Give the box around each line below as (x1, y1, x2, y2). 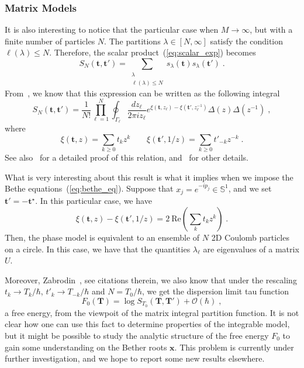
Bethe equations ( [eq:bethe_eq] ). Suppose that (5, 182, 174, 195)
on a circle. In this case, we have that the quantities (5, 242, 191, 255)
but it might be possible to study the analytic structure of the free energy (5, 329, 269, 341)
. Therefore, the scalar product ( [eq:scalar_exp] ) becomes (49, 46, 256, 58)
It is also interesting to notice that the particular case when (5, 23, 219, 36)
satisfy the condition (210, 34, 284, 47)
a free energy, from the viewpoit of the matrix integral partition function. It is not (5, 306, 299, 318)
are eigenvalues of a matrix (203, 242, 299, 255)
